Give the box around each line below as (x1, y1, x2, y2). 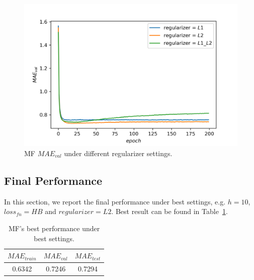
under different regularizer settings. (64, 148, 173, 158)
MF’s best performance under (8, 223, 100, 233)
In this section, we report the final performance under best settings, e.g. (4, 196, 226, 206)
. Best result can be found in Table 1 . (111, 206, 228, 217)
